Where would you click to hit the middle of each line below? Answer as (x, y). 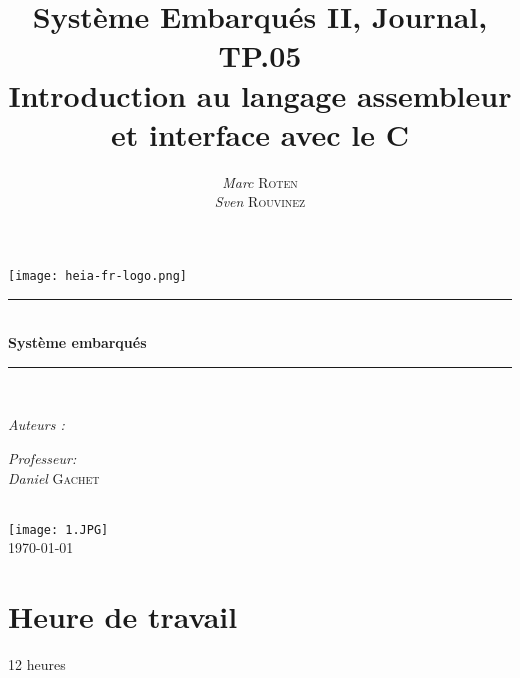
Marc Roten (260, 181)
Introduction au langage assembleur (260, 94)
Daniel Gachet (54, 477)
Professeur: (42, 457)
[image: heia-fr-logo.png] (97, 275)
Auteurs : (36, 424)
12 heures (37, 664)
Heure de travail (123, 616)
